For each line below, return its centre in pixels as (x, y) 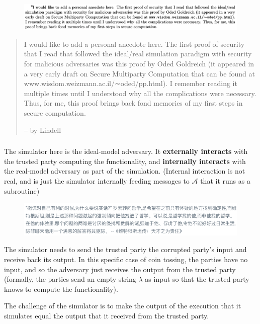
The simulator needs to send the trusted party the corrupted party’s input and (125, 249)
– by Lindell (42, 130)
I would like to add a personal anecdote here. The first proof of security (134, 44)
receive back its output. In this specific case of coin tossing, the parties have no (126, 259)
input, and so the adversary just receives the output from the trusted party (120, 269)
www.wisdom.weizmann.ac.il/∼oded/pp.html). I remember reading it (131, 83)
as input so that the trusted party (197, 279)
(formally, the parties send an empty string (70, 279)
